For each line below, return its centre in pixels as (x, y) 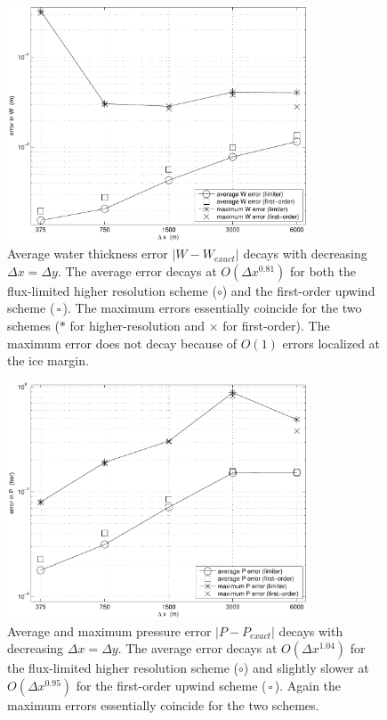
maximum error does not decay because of (122, 343)
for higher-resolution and (137, 326)
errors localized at (331, 343)
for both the (322, 270)
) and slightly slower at (306, 668)
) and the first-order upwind (298, 290)
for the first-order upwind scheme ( (171, 685)
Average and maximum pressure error (109, 630)
